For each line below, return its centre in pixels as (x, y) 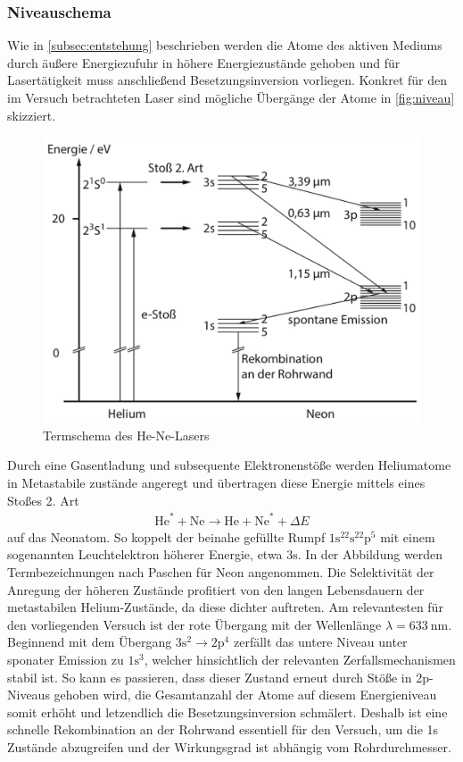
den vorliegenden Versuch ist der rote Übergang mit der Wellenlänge (194, 624)
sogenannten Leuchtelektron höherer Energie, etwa (145, 554)
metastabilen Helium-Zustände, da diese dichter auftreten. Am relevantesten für (225, 607)
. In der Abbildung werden (370, 554)
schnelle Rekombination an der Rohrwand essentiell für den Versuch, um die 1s (223, 729)
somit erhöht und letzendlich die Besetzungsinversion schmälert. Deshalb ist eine (227, 712)
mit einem (408, 536)
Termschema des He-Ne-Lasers (126, 435)
